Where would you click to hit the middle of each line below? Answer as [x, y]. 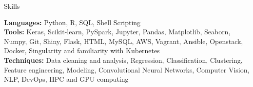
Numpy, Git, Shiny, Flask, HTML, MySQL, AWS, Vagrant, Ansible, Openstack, [124, 41]
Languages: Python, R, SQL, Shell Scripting [72, 22]
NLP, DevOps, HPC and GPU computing [66, 79]
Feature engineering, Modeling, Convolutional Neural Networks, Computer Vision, [127, 69]
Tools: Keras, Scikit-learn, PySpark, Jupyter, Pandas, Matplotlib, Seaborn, [117, 32]
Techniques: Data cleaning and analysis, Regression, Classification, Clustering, [123, 60]
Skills [12, 6]
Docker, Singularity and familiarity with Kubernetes [82, 51]
